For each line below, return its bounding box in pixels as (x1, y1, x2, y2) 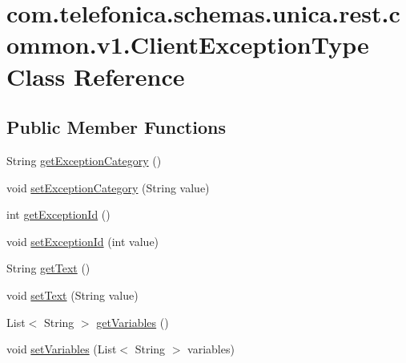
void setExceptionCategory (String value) (6, 179, 210, 196)
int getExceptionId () (6, 206, 111, 223)
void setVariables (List (6, 341, 117, 357)
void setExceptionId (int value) (6, 232, 159, 249)
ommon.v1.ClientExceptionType (6, 28, 369, 61)
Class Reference (6, 59, 185, 92)
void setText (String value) (6, 286, 139, 303)
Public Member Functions (6, 115, 226, 139)
